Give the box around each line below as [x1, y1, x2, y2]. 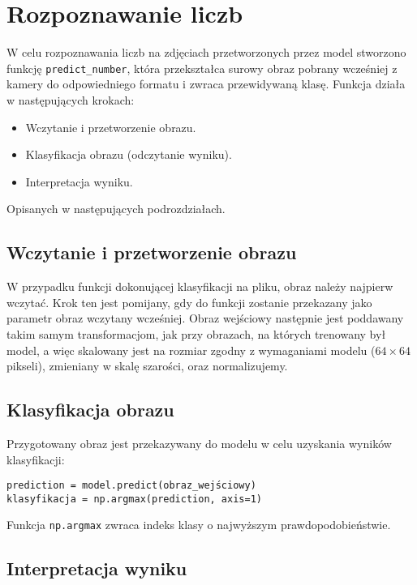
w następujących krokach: [6, 91, 135, 108]
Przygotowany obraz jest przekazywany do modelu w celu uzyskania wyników [6, 434, 392, 451]
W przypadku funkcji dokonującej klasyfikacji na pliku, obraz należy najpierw [6, 278, 393, 295]
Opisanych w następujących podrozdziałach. [6, 200, 226, 217]
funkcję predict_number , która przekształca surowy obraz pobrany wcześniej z [6, 59, 398, 76]
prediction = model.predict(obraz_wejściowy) [6, 480, 256, 492]
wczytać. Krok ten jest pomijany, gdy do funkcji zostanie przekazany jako [6, 293, 372, 310]
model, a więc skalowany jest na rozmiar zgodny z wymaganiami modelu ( [6, 341, 376, 358]
